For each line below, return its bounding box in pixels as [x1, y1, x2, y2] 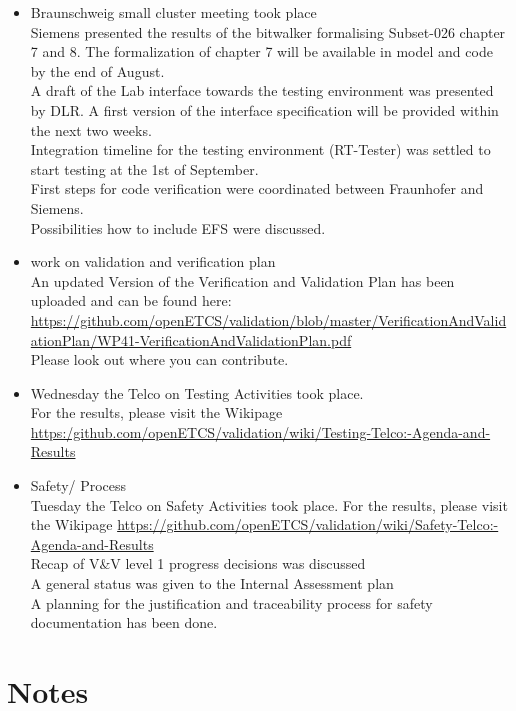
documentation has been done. [30, 612, 218, 633]
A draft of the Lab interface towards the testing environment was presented [30, 80, 494, 101]
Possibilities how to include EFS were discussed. [30, 217, 326, 238]
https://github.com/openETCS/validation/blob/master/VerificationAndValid [30, 309, 507, 330]
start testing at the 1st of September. [30, 158, 259, 179]
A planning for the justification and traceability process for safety [30, 592, 433, 613]
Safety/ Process [30, 475, 127, 496]
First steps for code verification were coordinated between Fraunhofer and [30, 178, 484, 199]
